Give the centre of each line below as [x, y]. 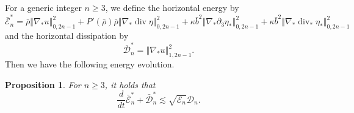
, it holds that [130, 84]
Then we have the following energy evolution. [90, 64]
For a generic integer [43, 7]
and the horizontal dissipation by [67, 36]
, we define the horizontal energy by [172, 7]
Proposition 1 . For [43, 84]
